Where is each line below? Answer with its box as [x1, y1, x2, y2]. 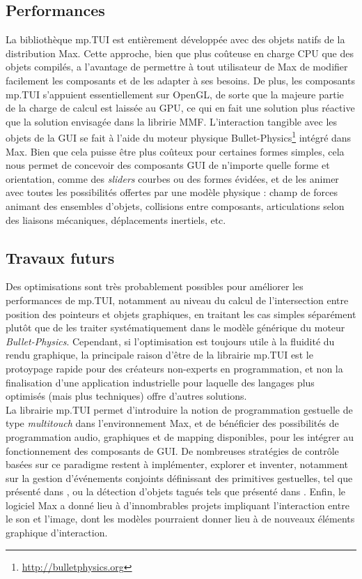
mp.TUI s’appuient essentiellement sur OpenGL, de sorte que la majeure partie [6, 87, 344, 101]
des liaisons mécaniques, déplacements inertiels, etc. [6, 212, 226, 227]
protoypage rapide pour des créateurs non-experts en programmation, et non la [6, 361, 343, 375]
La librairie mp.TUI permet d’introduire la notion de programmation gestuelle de [6, 402, 353, 416]
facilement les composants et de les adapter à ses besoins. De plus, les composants [6, 73, 355, 87]
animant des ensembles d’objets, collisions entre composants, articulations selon [6, 198, 345, 213]
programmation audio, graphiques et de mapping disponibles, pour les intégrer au [6, 429, 354, 444]
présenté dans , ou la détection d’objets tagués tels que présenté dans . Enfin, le [6, 484, 346, 499]
